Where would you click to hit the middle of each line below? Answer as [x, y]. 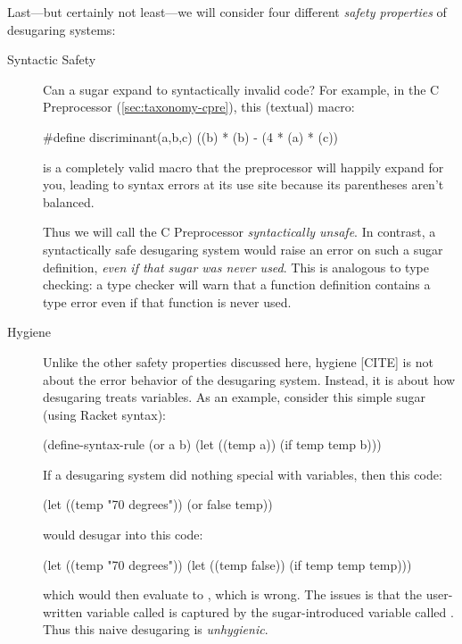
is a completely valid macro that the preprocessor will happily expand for [243, 167]
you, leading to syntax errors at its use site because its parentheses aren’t [243, 184]
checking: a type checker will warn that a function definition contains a [237, 284]
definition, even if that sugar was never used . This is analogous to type [236, 267]
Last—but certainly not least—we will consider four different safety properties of [227, 12]
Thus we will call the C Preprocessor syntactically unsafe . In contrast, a [239, 232]
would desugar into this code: [123, 535]
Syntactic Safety [52, 59]
